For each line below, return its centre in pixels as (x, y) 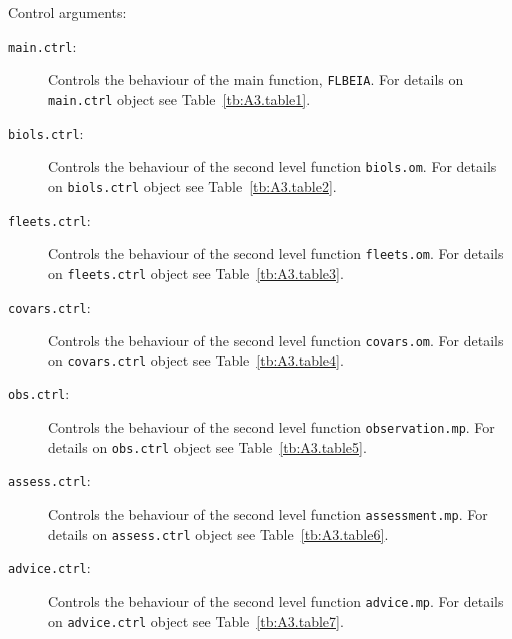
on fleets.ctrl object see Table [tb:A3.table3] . (196, 272)
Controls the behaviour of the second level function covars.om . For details (276, 340)
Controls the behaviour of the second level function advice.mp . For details (276, 601)
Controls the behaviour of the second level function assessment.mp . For (268, 514)
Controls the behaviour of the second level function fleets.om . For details (276, 253)
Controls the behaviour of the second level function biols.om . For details (272, 166)
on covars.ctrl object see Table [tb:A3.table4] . (196, 359)
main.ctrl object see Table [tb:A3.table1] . (179, 98)
